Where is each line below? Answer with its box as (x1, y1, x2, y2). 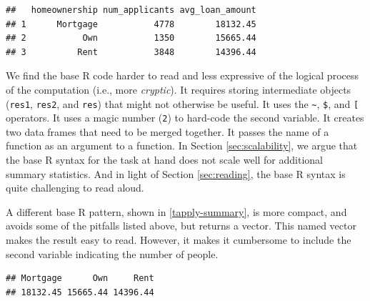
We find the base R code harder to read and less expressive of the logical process (6, 68, 359, 83)
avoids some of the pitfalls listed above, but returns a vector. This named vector (6, 218, 356, 233)
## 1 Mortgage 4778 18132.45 (6, 19, 256, 29)
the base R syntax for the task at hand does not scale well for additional (6, 152, 323, 167)
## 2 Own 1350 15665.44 (6, 33, 256, 44)
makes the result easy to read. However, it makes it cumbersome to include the (6, 232, 351, 247)
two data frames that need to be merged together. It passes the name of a (6, 124, 329, 139)
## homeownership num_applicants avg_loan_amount (6, 5, 256, 15)
